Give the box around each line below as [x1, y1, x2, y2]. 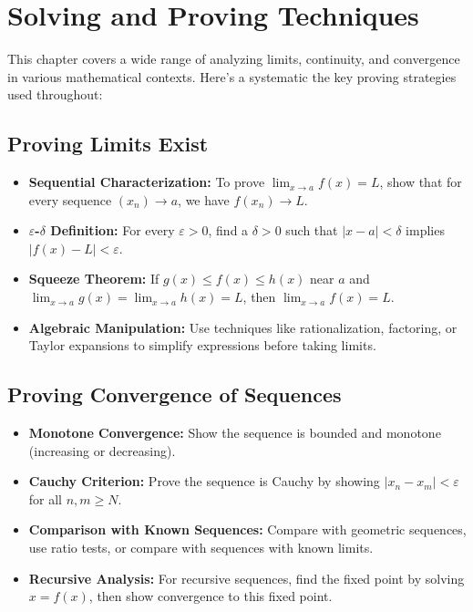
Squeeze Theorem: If [28, 269, 159, 288]
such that [285, 221, 338, 240]
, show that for [379, 172, 462, 192]
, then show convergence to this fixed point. [88, 586, 333, 606]
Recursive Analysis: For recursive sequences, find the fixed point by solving [28, 568, 465, 587]
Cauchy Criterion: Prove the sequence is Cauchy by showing [28, 472, 380, 491]
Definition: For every [50, 221, 175, 240]
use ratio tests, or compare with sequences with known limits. [28, 538, 374, 557]
